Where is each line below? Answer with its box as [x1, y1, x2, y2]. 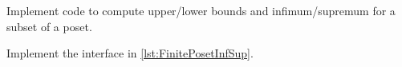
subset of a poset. [6, 18, 92, 34]
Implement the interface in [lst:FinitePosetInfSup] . [6, 45, 254, 61]
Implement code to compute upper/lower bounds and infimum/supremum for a [6, 2, 396, 18]
